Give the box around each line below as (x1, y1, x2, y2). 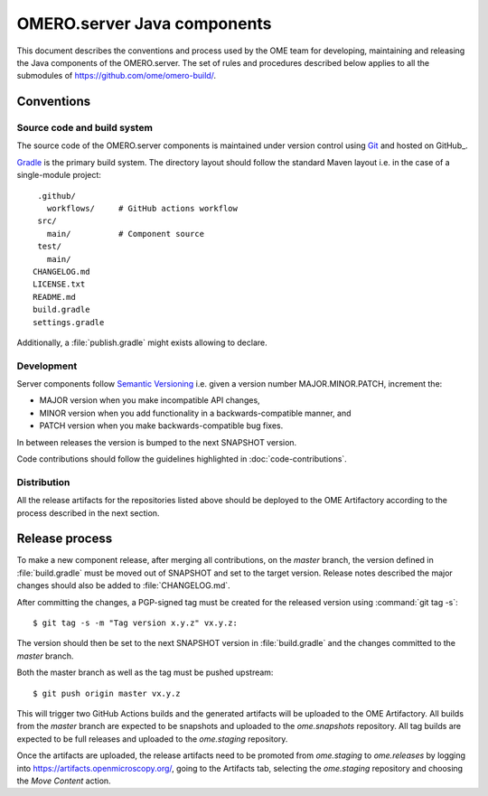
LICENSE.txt (33, 279, 86, 289)
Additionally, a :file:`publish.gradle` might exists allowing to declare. (16, 337, 267, 348)
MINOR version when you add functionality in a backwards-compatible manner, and (39, 407, 352, 418)
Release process (16, 531, 113, 547)
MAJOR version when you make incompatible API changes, (39, 395, 261, 406)
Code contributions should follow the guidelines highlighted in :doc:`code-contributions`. (16, 454, 347, 464)
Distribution (16, 475, 70, 488)
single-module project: (16, 170, 101, 181)
